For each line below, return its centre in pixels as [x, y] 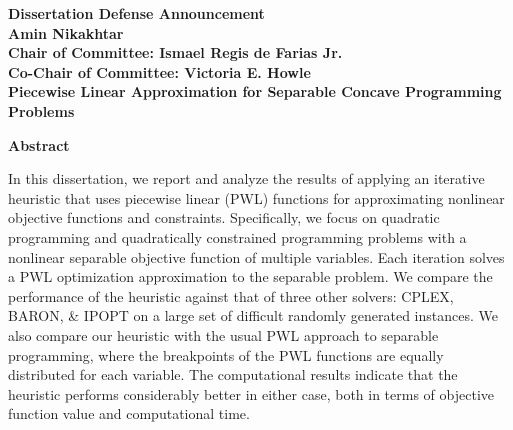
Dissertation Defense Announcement [136, 13]
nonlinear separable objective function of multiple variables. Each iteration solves [256, 256]
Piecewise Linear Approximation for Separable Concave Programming [255, 91]
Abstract [39, 144]
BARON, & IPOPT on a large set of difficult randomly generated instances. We [253, 315]
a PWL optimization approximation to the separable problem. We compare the [250, 276]
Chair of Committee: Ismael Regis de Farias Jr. [175, 52]
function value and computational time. [129, 413]
